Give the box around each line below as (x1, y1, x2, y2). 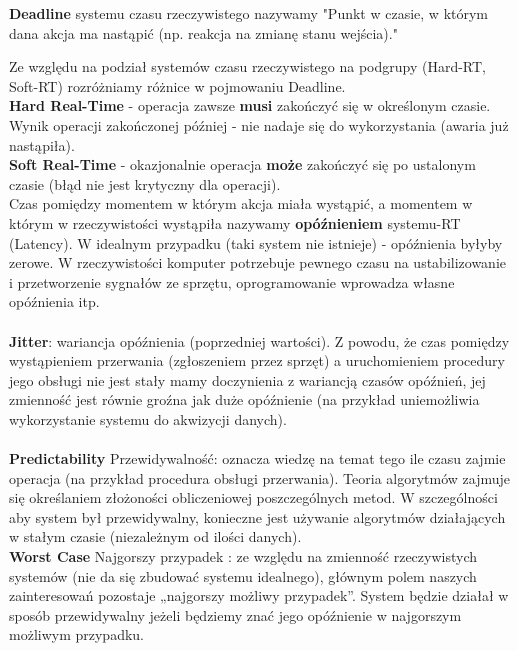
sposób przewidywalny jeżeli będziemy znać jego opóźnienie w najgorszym (9, 604, 462, 625)
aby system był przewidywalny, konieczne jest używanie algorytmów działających (9, 506, 506, 527)
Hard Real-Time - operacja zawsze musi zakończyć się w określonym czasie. (9, 95, 491, 116)
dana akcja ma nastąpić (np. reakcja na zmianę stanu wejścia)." (9, 22, 398, 43)
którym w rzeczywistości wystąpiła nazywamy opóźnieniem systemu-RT (9, 212, 461, 233)
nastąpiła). (9, 134, 75, 155)
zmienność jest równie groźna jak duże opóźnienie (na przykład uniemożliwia (9, 389, 480, 410)
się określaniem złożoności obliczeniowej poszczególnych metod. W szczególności (9, 487, 498, 508)
